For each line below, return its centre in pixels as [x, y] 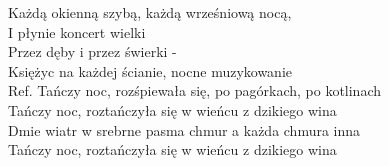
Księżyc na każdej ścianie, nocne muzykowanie [150, 70]
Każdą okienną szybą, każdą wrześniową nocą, [150, 12]
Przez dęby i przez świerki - [92, 51]
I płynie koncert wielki [77, 31]
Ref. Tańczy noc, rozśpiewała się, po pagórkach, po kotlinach [195, 90]
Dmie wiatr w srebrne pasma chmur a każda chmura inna [184, 129]
